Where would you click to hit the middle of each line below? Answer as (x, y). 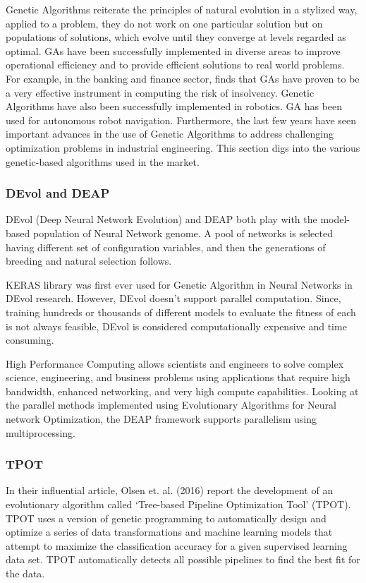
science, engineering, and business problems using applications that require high (178, 377)
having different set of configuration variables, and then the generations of (166, 247)
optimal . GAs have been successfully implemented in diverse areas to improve (173, 50)
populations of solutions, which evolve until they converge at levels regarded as (176, 37)
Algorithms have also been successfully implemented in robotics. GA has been (174, 106)
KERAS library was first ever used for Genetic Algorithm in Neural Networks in (179, 284)
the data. (25, 573)
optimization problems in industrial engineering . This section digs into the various (183, 147)
